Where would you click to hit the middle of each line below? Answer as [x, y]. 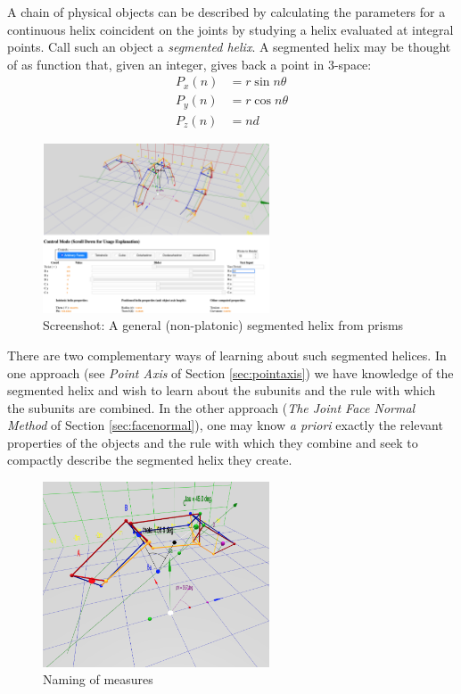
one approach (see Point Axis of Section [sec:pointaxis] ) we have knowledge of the [230, 372]
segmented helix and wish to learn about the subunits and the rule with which [222, 390]
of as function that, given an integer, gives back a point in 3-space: [189, 64]
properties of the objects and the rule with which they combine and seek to [213, 442]
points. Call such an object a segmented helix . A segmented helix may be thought [229, 47]
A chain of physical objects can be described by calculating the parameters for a [226, 12]
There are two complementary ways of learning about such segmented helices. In [227, 355]
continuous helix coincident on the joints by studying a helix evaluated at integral [230, 29]
